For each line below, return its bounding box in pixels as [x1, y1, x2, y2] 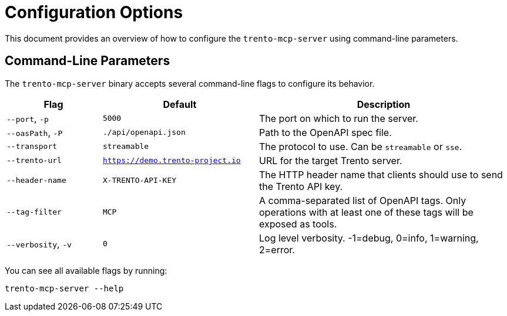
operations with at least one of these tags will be [258, 206, 474, 218]
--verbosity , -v [6, 237, 72, 250]
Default [163, 98, 197, 110]
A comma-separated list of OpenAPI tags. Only [258, 194, 466, 206]
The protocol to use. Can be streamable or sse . [258, 140, 462, 152]
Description [357, 98, 411, 110]
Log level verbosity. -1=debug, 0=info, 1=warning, [258, 232, 479, 244]
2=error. [258, 243, 295, 256]
